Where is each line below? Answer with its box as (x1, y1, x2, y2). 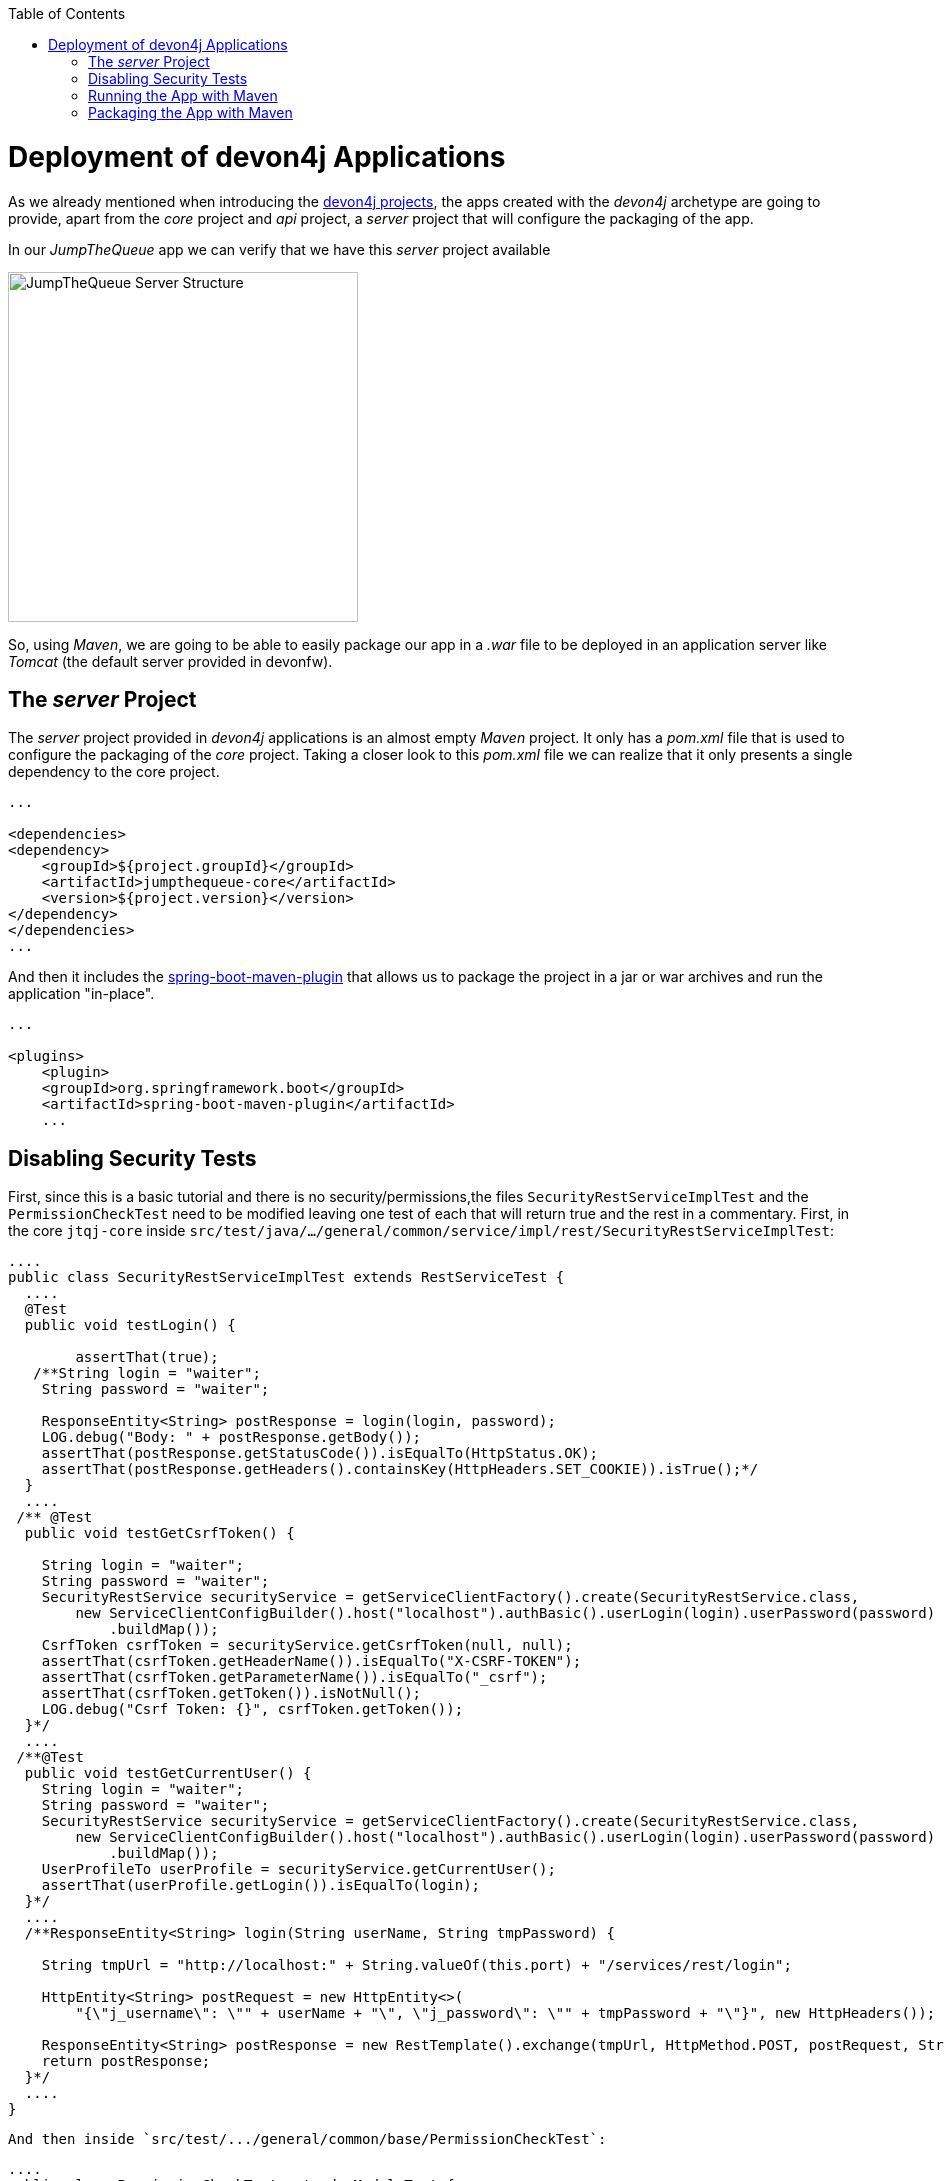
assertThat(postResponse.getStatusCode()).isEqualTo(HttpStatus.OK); (41, 1445, 599, 1462)
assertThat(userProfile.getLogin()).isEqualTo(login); (41, 1877, 481, 1894)
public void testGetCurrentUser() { (24, 1765, 312, 1782)
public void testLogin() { (24, 1317, 236, 1334)
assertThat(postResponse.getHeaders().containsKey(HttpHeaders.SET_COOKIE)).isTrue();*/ (41, 1461, 759, 1478)
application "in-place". (8, 985, 155, 1003)
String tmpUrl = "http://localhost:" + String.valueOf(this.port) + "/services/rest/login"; (41, 1957, 792, 1974)
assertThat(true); (75, 1349, 219, 1366)
